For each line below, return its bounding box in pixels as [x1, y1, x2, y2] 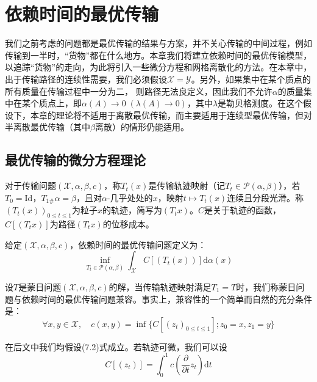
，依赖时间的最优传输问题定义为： [69, 238, 207, 251]
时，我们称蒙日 [236, 280, 296, 293]
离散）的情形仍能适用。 [94, 120, 189, 133]
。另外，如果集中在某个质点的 [191, 72, 311, 85]
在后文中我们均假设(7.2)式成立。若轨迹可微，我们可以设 [5, 340, 227, 353]
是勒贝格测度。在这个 [218, 97, 304, 109]
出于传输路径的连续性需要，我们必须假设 [5, 72, 167, 85]
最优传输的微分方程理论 [5, 150, 146, 169]
